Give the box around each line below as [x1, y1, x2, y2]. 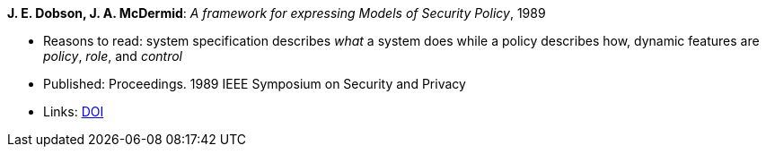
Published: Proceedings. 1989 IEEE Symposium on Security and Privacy [43, 76, 466, 91]
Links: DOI [43, 104, 104, 119]
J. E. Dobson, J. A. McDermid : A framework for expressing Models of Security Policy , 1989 [7, 5, 546, 21]
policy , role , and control [43, 48, 183, 64]
